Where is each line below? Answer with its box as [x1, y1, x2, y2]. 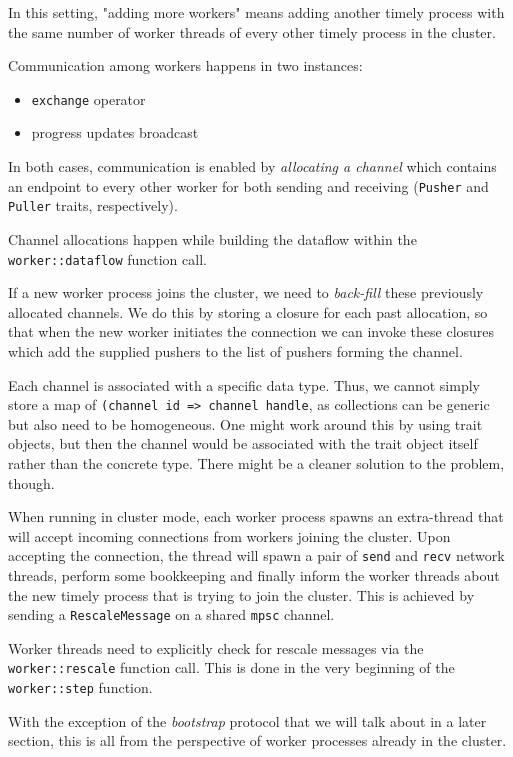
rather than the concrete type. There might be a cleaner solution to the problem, [8, 453, 505, 473]
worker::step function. [8, 677, 153, 698]
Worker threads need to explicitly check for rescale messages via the [8, 637, 424, 658]
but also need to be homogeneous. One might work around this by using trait [8, 413, 483, 434]
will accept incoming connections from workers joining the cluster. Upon [8, 525, 451, 546]
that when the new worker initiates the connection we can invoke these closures [8, 321, 495, 342]
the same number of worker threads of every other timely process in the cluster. [8, 21, 496, 42]
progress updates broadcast [31, 122, 199, 143]
